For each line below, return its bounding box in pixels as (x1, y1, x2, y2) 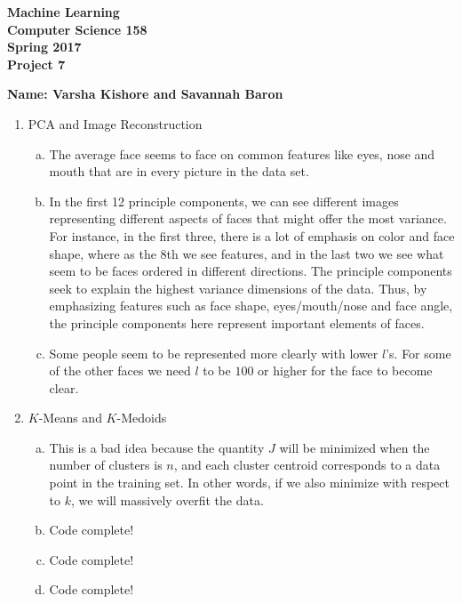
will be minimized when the (279, 438, 430, 456)
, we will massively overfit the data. (71, 490, 264, 509)
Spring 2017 (7, 37, 82, 56)
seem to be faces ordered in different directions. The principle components (49, 262, 452, 280)
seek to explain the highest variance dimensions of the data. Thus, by (49, 278, 427, 297)
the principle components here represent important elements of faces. (49, 313, 425, 332)
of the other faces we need (49, 361, 191, 380)
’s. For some (386, 343, 451, 362)
